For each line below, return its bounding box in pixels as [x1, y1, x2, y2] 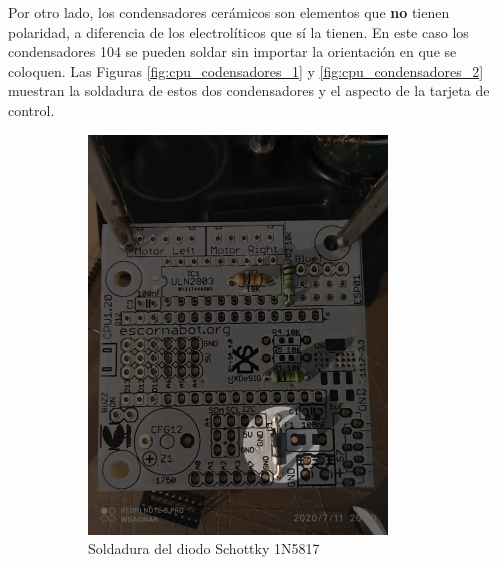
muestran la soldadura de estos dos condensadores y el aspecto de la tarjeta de [8, 80, 490, 101]
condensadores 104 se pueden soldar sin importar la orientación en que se [8, 41, 457, 62]
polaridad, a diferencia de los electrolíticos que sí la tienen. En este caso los [8, 21, 469, 42]
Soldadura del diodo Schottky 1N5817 [88, 538, 320, 559]
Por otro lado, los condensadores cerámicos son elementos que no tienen [8, 2, 450, 22]
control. [8, 99, 55, 120]
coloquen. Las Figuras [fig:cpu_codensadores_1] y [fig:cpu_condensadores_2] [8, 60, 484, 81]
